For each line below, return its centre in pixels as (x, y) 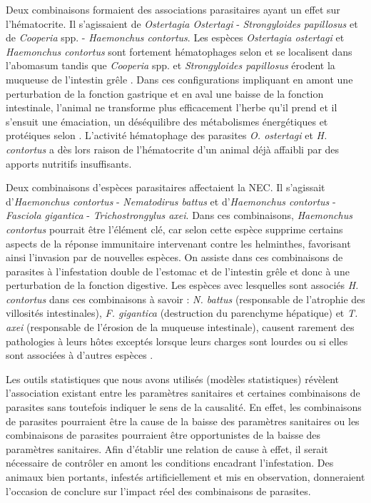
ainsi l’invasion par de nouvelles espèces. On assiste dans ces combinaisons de (174, 257)
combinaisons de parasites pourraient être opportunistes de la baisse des (163, 435)
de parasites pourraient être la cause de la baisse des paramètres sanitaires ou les (183, 421)
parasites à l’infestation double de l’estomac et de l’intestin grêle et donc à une (178, 271)
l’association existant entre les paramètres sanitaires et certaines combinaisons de (183, 393)
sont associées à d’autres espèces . (80, 355)
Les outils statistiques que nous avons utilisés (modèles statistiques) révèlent (173, 378)
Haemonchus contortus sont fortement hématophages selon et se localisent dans (179, 51)
